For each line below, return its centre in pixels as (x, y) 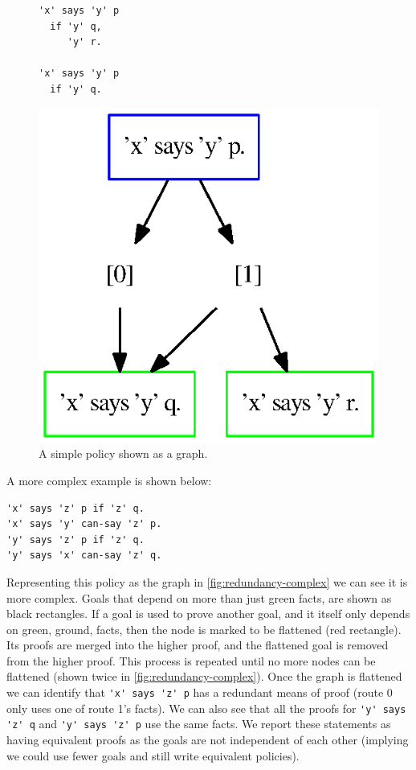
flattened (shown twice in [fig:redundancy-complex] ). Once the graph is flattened (204, 676)
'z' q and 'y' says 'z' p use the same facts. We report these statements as (199, 724)
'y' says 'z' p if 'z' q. (75, 539)
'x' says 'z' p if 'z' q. (75, 508)
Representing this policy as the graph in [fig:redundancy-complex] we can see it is (207, 581)
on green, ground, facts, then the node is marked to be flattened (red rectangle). (204, 629)
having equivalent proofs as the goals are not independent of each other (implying (208, 740)
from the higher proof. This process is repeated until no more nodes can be (191, 660)
